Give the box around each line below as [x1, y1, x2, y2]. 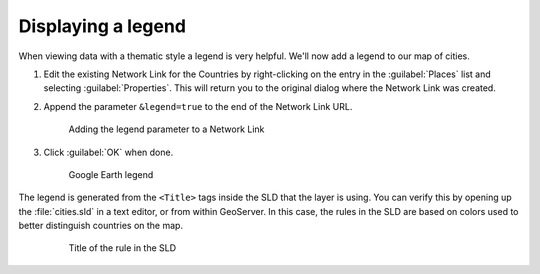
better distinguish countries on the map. [18, 220, 184, 232]
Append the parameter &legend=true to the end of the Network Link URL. [43, 100, 353, 112]
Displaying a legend [18, 15, 187, 37]
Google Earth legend [68, 168, 154, 180]
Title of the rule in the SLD [68, 242, 177, 254]
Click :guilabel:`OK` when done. [43, 146, 174, 158]
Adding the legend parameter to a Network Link [68, 123, 265, 135]
